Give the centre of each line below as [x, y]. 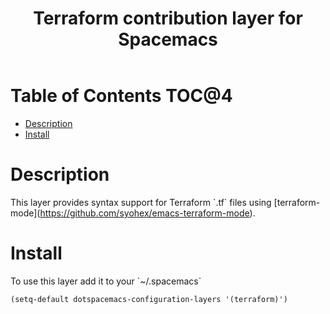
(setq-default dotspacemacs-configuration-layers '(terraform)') [149, 299]
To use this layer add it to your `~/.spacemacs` [106, 281]
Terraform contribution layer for [168, 18]
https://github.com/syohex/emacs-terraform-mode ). [147, 213]
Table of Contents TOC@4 [121, 96]
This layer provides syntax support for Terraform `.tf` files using [141, 202]
